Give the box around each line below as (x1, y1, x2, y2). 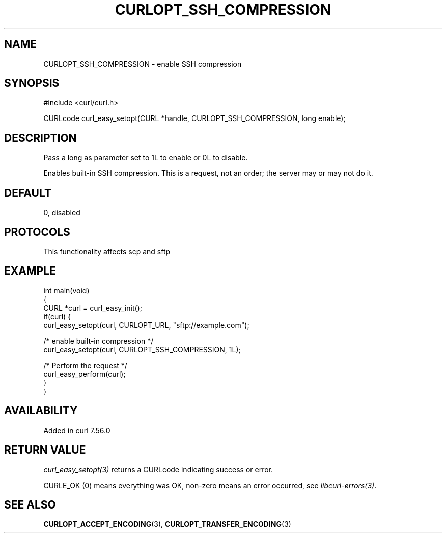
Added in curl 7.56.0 (43, 426, 110, 435)
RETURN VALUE (4, 443, 86, 457)
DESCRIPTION (4, 131, 77, 144)
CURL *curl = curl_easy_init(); (43, 303, 142, 312)
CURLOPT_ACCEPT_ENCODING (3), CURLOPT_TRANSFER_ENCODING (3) (43, 520, 291, 529)
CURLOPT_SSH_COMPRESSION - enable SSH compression (43, 59, 242, 68)
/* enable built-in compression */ (43, 336, 154, 345)
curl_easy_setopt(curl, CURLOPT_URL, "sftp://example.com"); (43, 320, 249, 330)
